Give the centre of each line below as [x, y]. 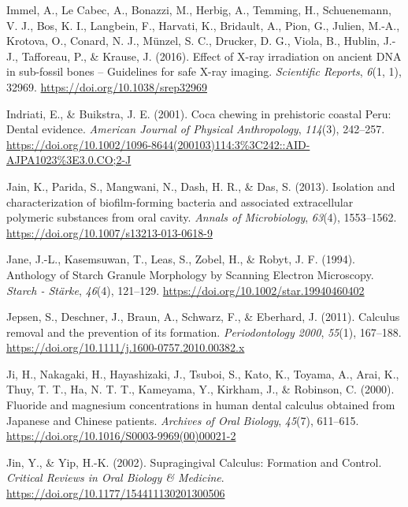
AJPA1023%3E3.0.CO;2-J [69, 160]
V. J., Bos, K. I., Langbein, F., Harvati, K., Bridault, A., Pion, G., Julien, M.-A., [203, 25]
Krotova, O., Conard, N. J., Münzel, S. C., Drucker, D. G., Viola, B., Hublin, [193, 41]
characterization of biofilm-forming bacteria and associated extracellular [180, 201]
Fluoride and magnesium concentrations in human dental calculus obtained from [201, 405]
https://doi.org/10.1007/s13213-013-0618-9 [109, 232]
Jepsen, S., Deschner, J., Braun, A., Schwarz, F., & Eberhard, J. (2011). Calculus [203, 317]
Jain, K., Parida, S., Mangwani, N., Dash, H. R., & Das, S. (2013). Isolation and [201, 186]
